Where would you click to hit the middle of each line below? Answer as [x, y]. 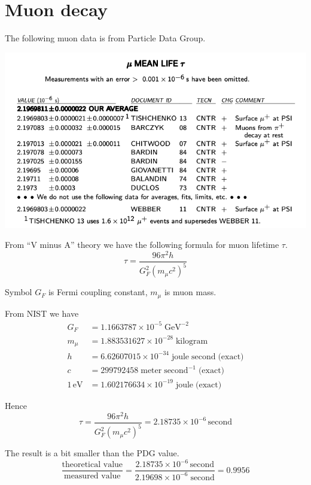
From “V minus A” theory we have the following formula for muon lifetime [142, 245]
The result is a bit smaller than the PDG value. [92, 453]
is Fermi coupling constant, [98, 292]
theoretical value [92, 465]
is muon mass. [190, 292]
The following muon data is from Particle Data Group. [105, 38]
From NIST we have [42, 313]
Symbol [19, 292]
